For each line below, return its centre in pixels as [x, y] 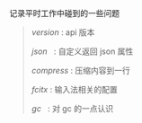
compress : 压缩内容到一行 [80, 70]
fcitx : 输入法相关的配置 [75, 89]
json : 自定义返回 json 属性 [82, 51]
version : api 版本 [63, 32]
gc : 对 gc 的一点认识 [72, 109]
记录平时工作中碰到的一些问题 [64, 13]
